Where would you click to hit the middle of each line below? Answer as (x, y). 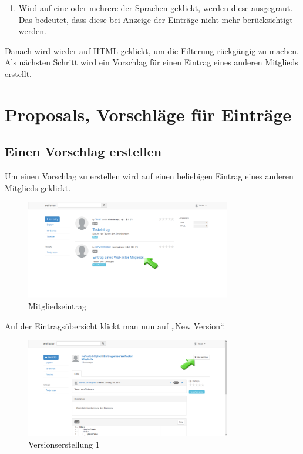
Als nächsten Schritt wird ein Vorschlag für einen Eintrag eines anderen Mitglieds (151, 62)
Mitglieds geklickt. (38, 187)
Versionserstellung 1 (64, 444)
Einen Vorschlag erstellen (83, 151)
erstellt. (18, 73)
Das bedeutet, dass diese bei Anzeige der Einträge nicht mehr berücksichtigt (156, 19)
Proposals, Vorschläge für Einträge (148, 114)
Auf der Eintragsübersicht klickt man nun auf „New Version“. (115, 326)
